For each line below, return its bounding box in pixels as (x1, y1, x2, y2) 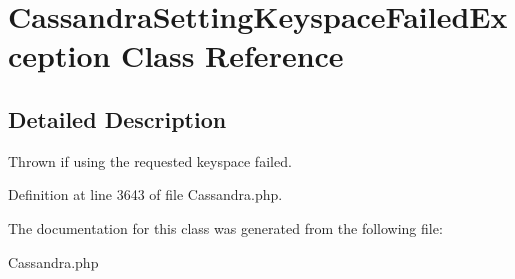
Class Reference (121, 35, 344, 76)
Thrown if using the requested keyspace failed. (8, 150, 292, 171)
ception (8, 35, 111, 76)
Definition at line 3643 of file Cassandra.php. (8, 184, 283, 205)
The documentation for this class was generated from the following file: (8, 217, 443, 238)
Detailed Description (8, 103, 227, 134)
